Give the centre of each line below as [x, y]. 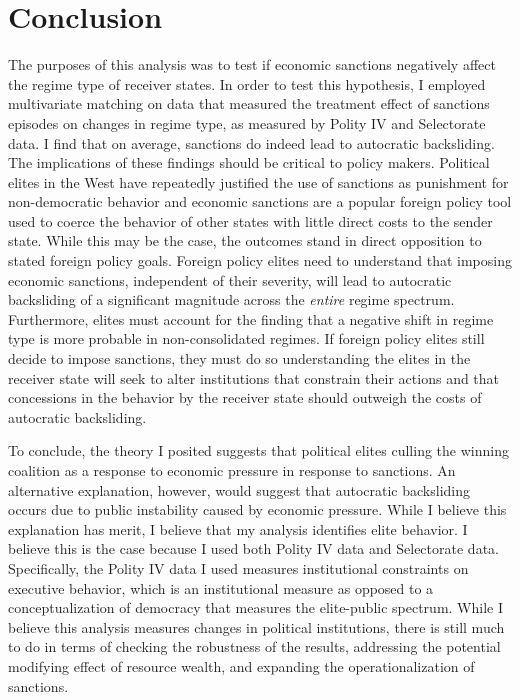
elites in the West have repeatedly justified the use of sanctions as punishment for [258, 181]
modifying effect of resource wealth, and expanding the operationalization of [241, 665]
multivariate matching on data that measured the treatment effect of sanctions [249, 103]
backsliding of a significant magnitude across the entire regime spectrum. [231, 299]
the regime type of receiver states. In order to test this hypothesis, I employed [247, 83]
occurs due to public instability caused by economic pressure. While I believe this [257, 509]
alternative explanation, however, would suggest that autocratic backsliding [239, 489]
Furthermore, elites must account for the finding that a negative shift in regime [251, 318]
